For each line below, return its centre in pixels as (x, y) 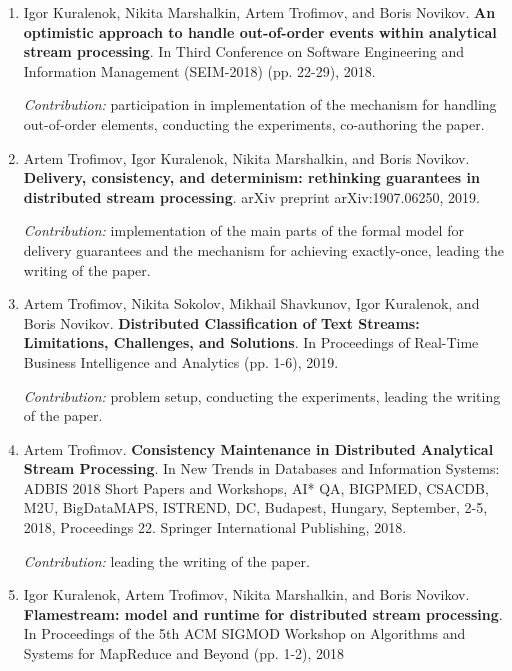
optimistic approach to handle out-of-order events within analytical (260, 31)
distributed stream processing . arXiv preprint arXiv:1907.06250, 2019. (251, 196)
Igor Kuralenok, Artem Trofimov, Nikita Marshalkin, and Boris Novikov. (246, 594)
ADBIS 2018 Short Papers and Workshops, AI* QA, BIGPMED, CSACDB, (256, 487)
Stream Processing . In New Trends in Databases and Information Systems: (261, 468)
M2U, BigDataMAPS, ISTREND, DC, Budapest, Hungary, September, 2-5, (255, 507)
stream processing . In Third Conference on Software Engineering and (244, 51)
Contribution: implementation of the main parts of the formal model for (243, 230)
